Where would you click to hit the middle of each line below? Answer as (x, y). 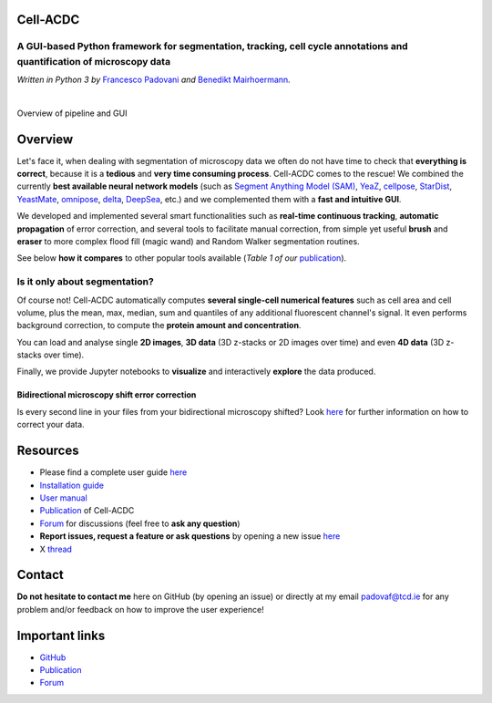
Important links (61, 635)
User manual (64, 498)
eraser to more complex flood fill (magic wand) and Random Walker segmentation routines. (188, 241)
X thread (56, 549)
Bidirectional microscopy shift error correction (107, 395)
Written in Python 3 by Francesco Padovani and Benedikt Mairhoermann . (154, 79)
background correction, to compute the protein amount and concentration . (159, 326)
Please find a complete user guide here (113, 472)
